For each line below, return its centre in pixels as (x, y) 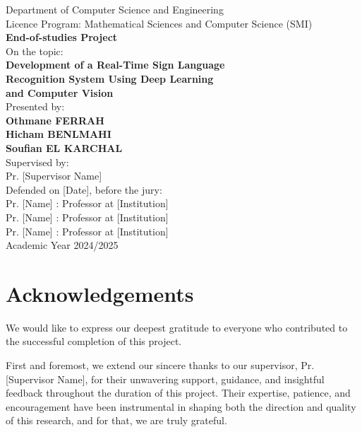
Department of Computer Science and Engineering (115, 9)
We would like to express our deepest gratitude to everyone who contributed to (177, 327)
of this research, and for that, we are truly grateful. (116, 420)
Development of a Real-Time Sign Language (115, 65)
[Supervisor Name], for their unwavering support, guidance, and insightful (165, 379)
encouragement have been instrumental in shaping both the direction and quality (181, 406)
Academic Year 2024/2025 (62, 245)
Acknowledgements (100, 293)
